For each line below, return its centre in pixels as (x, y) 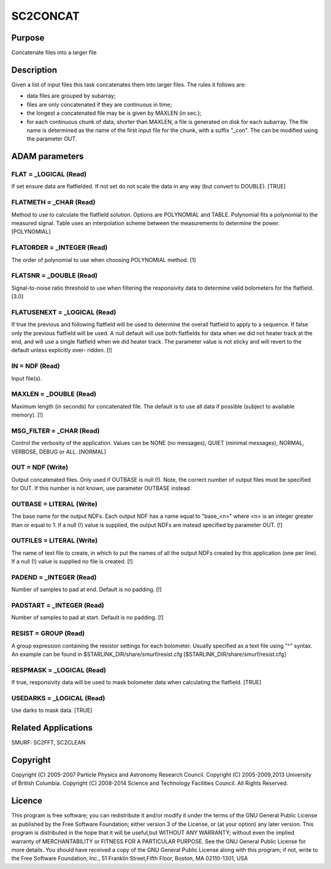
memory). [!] (27, 415)
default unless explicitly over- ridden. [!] (62, 350)
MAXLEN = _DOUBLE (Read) (54, 394)
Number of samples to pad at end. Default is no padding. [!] (86, 590)
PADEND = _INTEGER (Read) (54, 577)
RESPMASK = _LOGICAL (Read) (59, 670)
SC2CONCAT (45, 16)
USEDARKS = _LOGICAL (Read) (58, 698)
